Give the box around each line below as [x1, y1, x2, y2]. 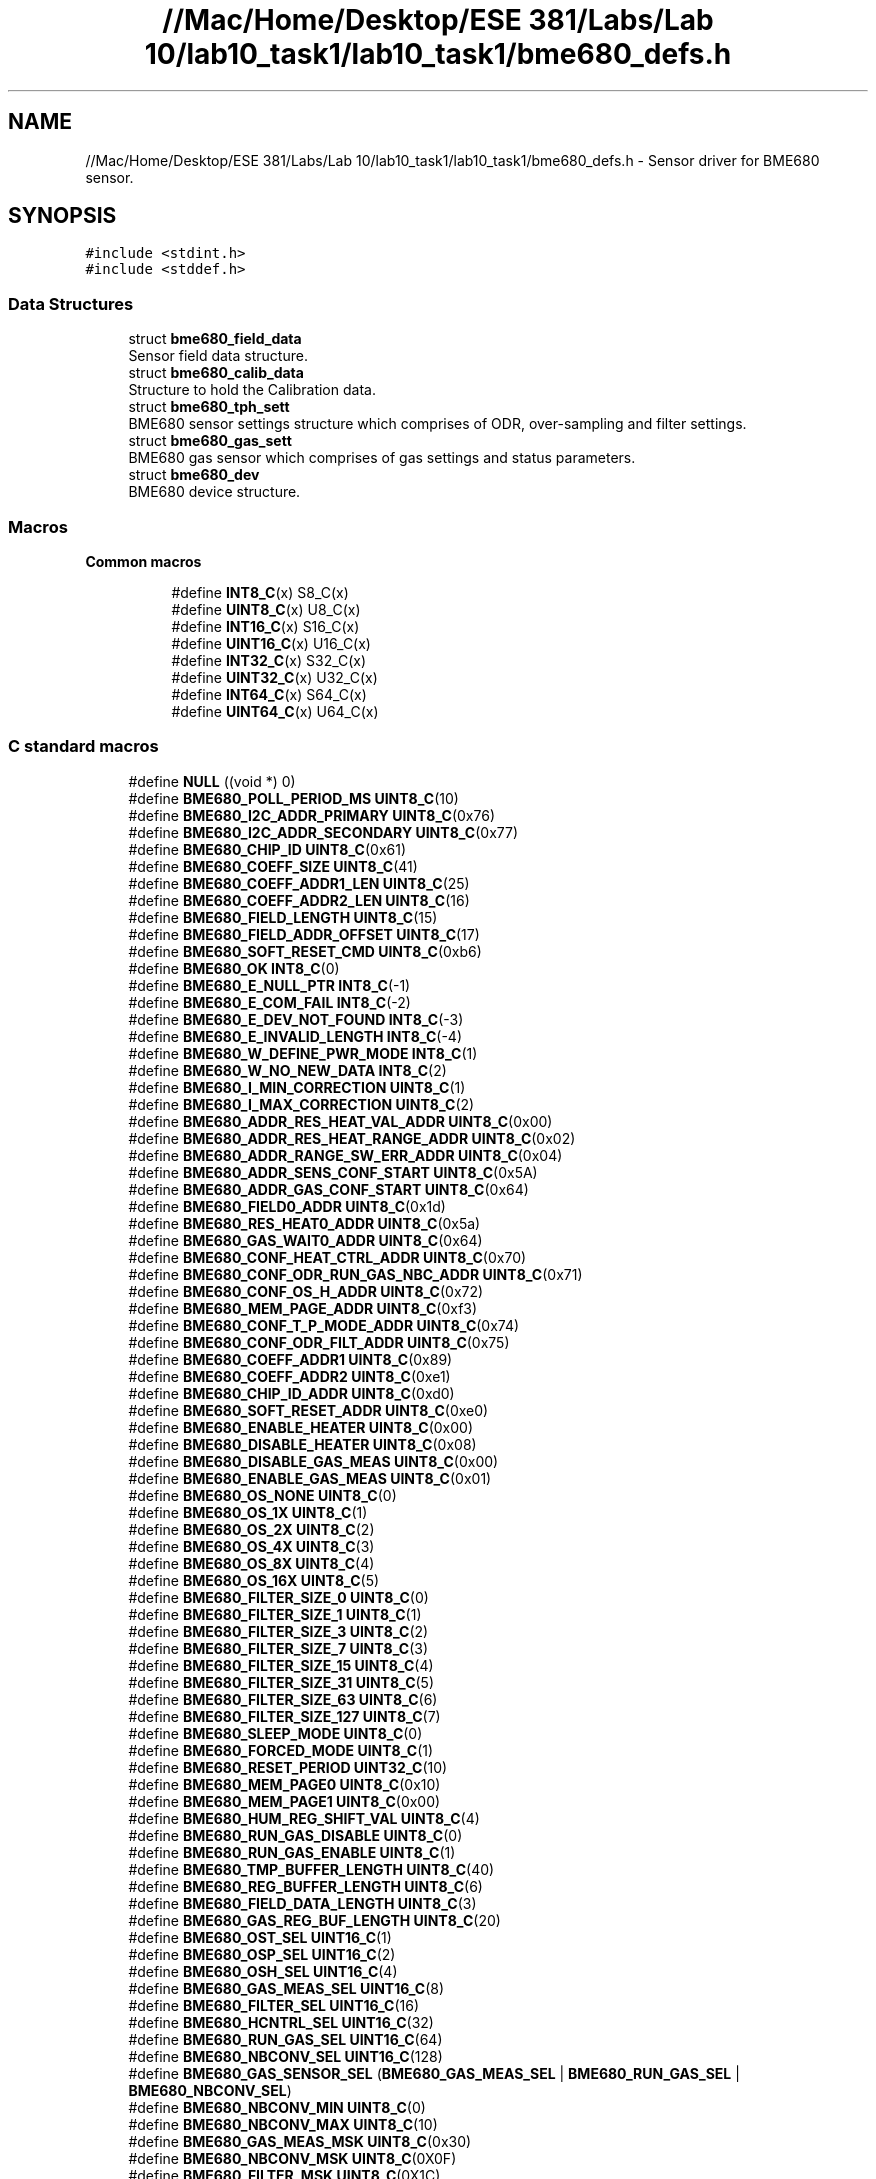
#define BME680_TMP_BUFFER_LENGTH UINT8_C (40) [128, 1860, 495, 1878]
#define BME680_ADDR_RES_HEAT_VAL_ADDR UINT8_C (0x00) [128, 1112, 553, 1130]
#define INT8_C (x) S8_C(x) [171, 583, 349, 601]
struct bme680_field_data [128, 330, 302, 348]
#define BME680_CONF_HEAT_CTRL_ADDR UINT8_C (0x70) [128, 1248, 527, 1266]
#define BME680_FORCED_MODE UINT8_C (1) [128, 1741, 434, 1759]
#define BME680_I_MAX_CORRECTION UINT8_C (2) [128, 1095, 475, 1113]
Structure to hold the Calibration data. [128, 381, 376, 399]
